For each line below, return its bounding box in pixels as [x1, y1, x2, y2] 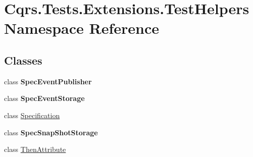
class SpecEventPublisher [4, 76, 92, 86]
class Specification [4, 110, 60, 120]
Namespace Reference [4, 18, 159, 38]
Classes [4, 52, 42, 68]
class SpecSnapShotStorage [4, 127, 98, 137]
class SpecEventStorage [4, 93, 85, 103]
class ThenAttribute [4, 144, 66, 154]
